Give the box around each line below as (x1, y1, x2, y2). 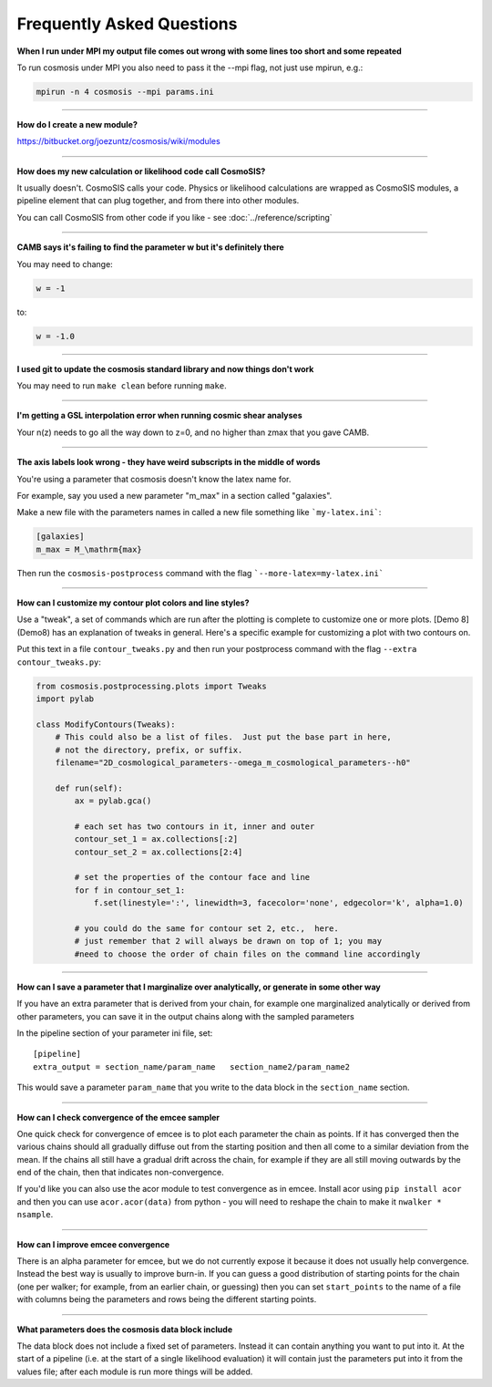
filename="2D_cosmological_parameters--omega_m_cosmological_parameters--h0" (55, 757, 412, 768)
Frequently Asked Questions (16, 14, 238, 34)
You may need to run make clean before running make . (16, 379, 227, 391)
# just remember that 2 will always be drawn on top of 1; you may (74, 936, 383, 947)
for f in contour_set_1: (74, 885, 186, 895)
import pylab (36, 694, 95, 704)
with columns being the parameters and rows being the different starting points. (16, 1294, 317, 1305)
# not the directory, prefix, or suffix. (55, 744, 243, 755)
